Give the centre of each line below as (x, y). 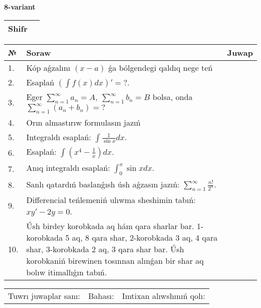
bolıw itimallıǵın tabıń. (67, 272)
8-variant (20, 7)
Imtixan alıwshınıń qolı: (164, 295)
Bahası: (101, 295)
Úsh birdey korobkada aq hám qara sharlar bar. (110, 226)
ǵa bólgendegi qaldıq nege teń (160, 67)
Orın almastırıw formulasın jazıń (83, 122)
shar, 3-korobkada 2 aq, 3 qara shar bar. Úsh (105, 249)
